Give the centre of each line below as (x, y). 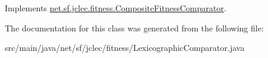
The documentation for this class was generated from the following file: (134, 28)
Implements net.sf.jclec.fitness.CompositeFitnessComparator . (116, 8)
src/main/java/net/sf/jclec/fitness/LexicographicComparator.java (125, 48)
